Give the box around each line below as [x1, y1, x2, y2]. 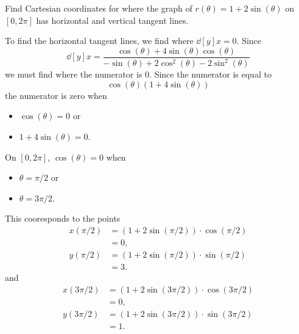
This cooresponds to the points [5, 212, 121, 225]
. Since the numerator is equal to [149, 68, 272, 81]
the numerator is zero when [5, 89, 107, 101]
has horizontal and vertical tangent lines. [36, 13, 189, 26]
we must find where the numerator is [5, 68, 142, 81]
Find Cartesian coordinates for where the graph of [5, 2, 192, 14]
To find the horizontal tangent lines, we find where [5, 34, 194, 47]
